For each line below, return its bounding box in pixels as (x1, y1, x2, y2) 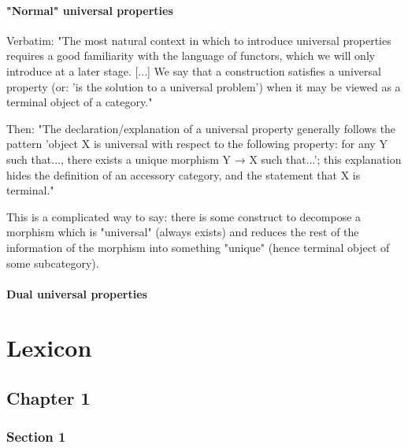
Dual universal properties (6, 285, 147, 302)
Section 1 (6, 427, 66, 446)
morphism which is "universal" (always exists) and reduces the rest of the (6, 224, 359, 240)
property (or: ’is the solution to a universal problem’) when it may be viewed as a (6, 78, 401, 94)
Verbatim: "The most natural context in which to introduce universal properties (6, 31, 391, 48)
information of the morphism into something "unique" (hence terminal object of (6, 239, 390, 255)
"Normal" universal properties (6, 2, 173, 18)
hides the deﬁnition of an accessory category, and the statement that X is (6, 166, 361, 183)
